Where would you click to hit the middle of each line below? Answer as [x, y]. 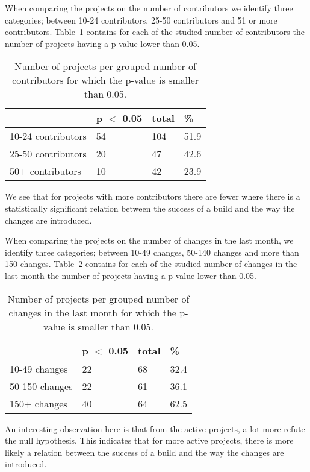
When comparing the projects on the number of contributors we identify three [149, 8]
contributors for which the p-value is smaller [106, 80]
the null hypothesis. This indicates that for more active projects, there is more [149, 440]
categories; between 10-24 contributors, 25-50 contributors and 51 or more [141, 20]
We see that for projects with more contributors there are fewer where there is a [153, 196]
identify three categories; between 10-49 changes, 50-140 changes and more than [152, 252]
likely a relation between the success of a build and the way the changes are [144, 452]
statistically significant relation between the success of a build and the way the [150, 208]
